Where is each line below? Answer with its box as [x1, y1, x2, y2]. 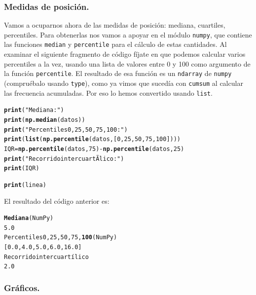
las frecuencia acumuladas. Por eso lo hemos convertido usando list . [4, 87, 213, 98]
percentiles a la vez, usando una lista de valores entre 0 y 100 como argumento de [4, 58, 251, 69]
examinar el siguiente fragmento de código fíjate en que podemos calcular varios [4, 49, 246, 59]
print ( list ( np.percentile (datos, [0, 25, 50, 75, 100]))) [4, 136, 181, 143]
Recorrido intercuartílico [4, 253, 89, 260]
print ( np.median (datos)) [4, 116, 85, 123]
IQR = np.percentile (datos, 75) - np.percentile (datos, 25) [4, 145, 184, 152]
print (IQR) [4, 165, 39, 172]
